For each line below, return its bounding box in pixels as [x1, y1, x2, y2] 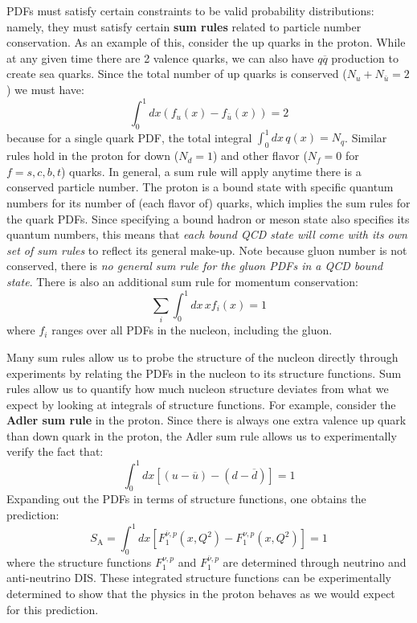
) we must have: [6, 80, 84, 97]
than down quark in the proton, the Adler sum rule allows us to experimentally [6, 427, 397, 444]
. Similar [345, 129, 387, 146]
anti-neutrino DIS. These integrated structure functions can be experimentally [6, 569, 391, 586]
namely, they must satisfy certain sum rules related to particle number [6, 18, 362, 35]
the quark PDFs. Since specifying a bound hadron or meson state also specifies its [6, 210, 410, 227]
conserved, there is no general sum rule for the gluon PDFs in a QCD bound [6, 257, 383, 274]
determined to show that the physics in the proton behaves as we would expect [6, 585, 395, 602]
